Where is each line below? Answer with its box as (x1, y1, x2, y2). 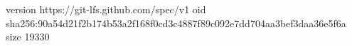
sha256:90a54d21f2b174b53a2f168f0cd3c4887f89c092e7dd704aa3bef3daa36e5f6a (6, 15, 346, 30)
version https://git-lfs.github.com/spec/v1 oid (6, 2, 206, 16)
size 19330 (6, 29, 50, 44)
